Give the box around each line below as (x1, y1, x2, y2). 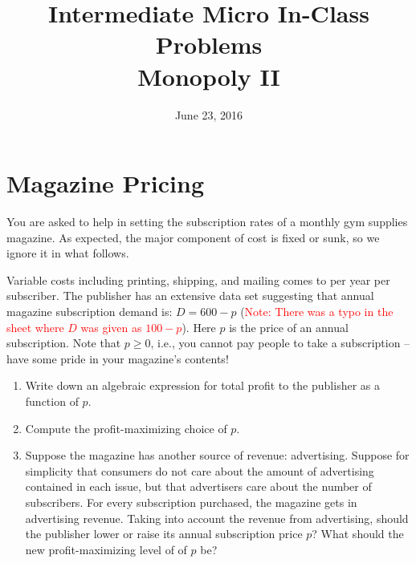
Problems (155, 28, 263, 61)
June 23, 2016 (174, 106, 243, 123)
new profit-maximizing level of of (25, 541, 187, 557)
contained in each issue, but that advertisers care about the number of (25, 478, 372, 495)
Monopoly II (137, 59, 280, 92)
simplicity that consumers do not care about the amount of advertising (25, 462, 374, 479)
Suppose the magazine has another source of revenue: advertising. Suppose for (25, 447, 410, 464)
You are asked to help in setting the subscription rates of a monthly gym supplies (6, 213, 408, 230)
